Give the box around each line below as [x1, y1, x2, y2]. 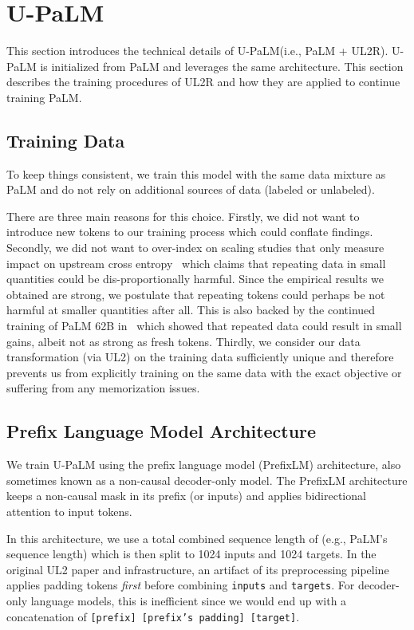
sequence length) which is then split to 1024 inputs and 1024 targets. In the [6, 545, 377, 562]
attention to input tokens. [6, 503, 132, 519]
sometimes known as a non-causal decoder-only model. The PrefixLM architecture [6, 471, 408, 488]
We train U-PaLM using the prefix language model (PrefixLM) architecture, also [6, 456, 401, 473]
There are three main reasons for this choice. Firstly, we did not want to [6, 207, 360, 224]
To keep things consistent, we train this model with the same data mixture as [6, 165, 386, 182]
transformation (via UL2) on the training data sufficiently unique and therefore [6, 348, 394, 365]
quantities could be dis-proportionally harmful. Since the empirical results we [6, 270, 384, 287]
